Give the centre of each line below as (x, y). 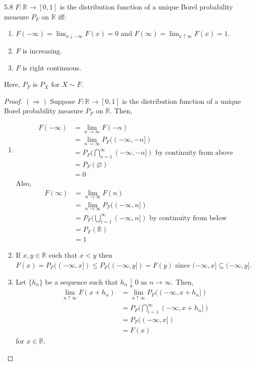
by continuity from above (194, 153)
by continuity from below (188, 218)
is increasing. (42, 51)
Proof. (13, 101)
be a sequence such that (82, 281)
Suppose (63, 101)
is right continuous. (52, 67)
